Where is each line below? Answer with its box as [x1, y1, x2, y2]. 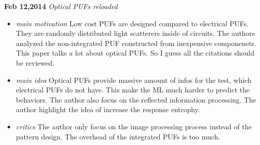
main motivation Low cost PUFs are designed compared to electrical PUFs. [16, 18, 249, 28]
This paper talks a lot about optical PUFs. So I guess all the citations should [16, 47, 254, 58]
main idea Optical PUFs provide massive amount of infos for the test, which [16, 74, 251, 85]
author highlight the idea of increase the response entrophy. [16, 104, 200, 115]
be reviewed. [16, 57, 55, 68]
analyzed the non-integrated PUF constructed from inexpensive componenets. [16, 37, 256, 48]
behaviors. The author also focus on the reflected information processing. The [16, 94, 256, 105]
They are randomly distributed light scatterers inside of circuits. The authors [16, 28, 255, 38]
